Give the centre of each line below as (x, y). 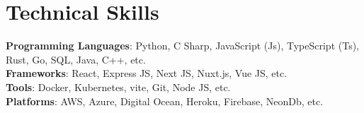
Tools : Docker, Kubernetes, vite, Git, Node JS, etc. (118, 87)
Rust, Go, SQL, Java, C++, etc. (76, 59)
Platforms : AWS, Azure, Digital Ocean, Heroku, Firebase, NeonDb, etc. (165, 101)
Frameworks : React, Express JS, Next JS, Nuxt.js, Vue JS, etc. (147, 73)
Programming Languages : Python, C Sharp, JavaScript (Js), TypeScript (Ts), (182, 46)
